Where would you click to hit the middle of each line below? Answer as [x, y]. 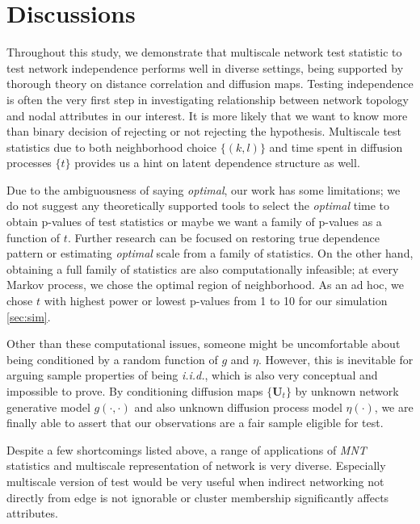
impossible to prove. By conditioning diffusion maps [135, 391]
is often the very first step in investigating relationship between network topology [208, 99]
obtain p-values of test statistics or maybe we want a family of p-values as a [194, 222]
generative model [48, 407]
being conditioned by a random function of [112, 359]
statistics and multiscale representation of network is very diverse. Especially [196, 465]
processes [29, 163]
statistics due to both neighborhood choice [112, 147]
